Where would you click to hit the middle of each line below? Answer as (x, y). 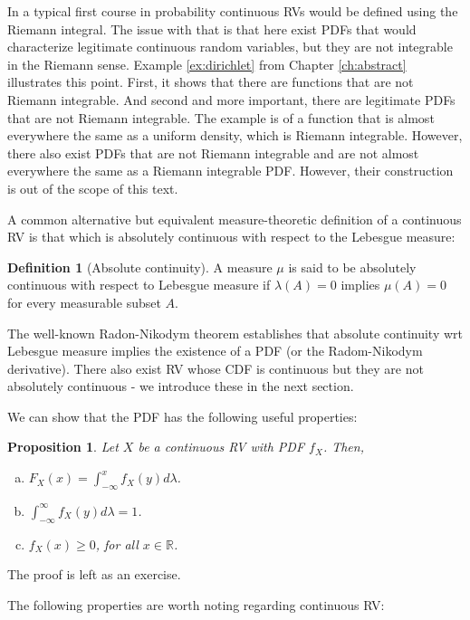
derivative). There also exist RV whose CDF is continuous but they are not (216, 368)
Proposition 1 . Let (63, 447)
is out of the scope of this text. (93, 188)
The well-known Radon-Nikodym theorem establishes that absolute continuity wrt (235, 333)
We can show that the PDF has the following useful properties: (182, 416)
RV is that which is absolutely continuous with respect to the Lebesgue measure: (231, 237)
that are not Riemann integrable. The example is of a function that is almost (221, 117)
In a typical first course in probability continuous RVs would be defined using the (233, 11)
